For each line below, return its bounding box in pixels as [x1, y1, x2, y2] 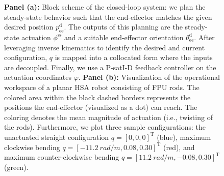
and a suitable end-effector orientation [64, 32, 184, 42]
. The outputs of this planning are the [64, 21, 183, 32]
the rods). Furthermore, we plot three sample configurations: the [4, 122, 206, 132]
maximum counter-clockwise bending [4, 152, 119, 162]
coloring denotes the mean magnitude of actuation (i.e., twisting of [4, 111, 213, 122]
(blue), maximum [157, 131, 211, 142]
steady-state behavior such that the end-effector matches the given [4, 11, 212, 22]
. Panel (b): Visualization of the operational [78, 72, 220, 82]
